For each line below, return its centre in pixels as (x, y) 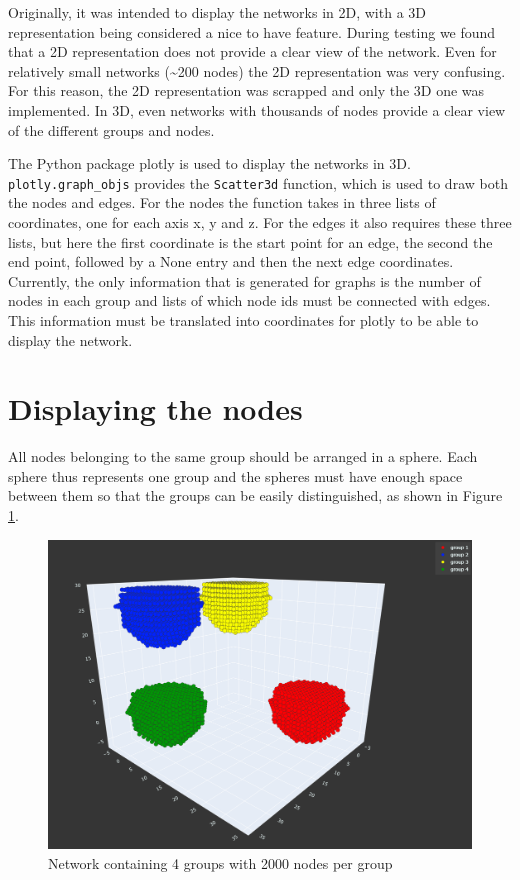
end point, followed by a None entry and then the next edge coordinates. (231, 261)
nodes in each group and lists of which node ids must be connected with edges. (249, 300)
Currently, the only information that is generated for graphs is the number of (244, 280)
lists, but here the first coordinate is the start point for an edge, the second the (250, 241)
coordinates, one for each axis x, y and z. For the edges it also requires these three (260, 222)
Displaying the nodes (155, 408)
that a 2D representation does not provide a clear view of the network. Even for (252, 51)
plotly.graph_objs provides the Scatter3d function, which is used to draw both (258, 182)
